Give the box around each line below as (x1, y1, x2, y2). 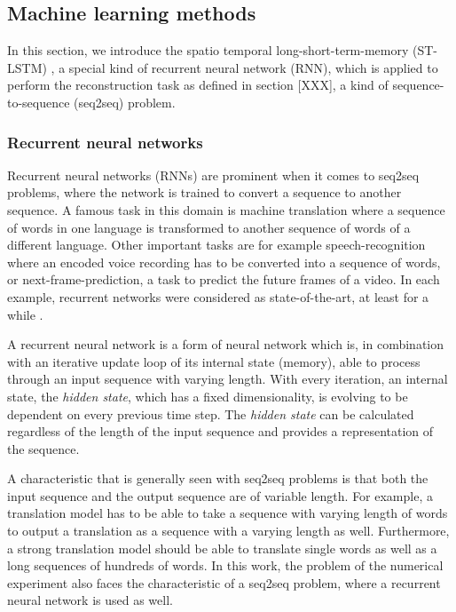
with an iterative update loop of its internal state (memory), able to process (7, 352, 421, 370)
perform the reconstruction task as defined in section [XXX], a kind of (7, 76, 389, 94)
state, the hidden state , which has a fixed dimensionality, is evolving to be (7, 386, 408, 405)
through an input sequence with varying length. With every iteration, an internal (7, 370, 448, 388)
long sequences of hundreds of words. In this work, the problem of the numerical (7, 556, 444, 575)
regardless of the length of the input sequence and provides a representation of (7, 422, 434, 441)
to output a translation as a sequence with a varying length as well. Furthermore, (7, 521, 450, 540)
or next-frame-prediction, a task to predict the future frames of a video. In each (7, 270, 440, 289)
